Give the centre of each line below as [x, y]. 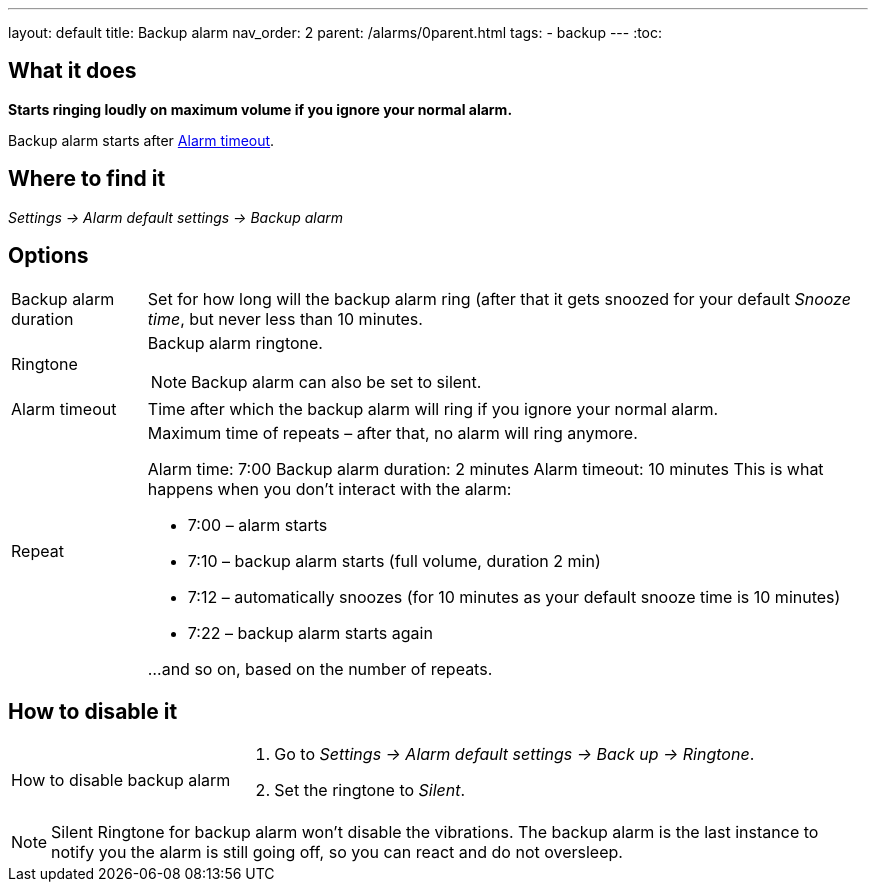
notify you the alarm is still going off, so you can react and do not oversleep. [337, 852]
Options [48, 256]
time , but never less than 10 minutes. [285, 318]
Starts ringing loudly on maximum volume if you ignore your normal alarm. [260, 109]
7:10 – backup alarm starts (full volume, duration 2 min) [394, 560]
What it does [72, 71]
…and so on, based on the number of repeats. [320, 668]
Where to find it [87, 179]
